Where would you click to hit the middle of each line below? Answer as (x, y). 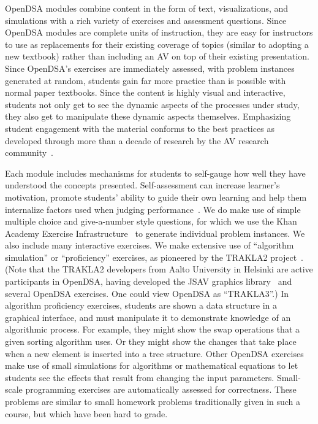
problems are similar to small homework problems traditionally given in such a (153, 401)
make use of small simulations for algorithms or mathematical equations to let (152, 365)
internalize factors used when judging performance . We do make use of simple (153, 209)
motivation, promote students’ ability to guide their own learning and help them (156, 197)
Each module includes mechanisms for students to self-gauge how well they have (155, 173)
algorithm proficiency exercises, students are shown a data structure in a (141, 305)
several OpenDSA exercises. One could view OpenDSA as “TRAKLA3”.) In (147, 293)
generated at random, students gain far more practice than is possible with (146, 80)
